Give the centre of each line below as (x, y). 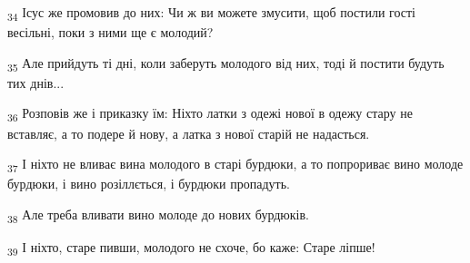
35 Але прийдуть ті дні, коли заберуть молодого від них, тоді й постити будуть (226, 63)
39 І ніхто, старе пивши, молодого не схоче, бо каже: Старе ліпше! (191, 248)
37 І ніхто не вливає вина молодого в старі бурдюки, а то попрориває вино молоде (235, 165)
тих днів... (36, 82)
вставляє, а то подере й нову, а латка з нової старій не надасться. (189, 133)
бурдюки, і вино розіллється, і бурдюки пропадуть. (149, 184)
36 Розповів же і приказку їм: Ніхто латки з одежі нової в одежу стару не (210, 114)
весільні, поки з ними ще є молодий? (110, 32)
